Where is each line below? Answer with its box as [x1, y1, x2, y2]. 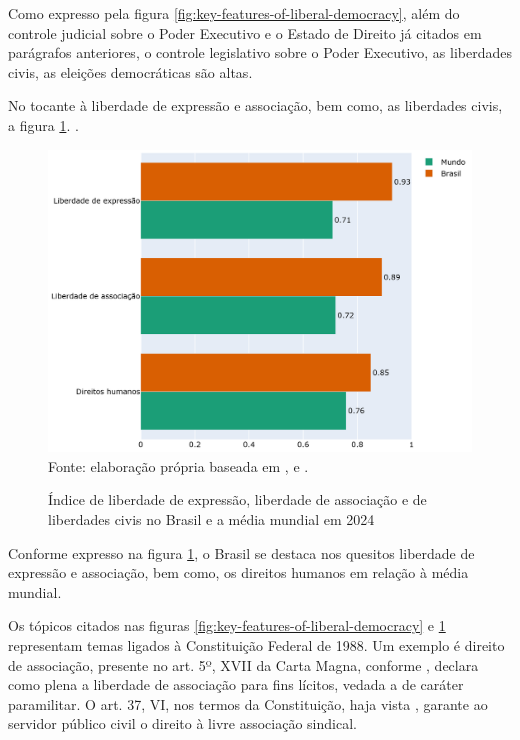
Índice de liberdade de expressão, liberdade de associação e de [48, 489, 427, 510]
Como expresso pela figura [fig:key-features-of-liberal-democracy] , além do [8, 3, 460, 23]
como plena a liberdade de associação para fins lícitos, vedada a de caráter [8, 674, 464, 695]
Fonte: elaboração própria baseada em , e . [48, 455, 309, 476]
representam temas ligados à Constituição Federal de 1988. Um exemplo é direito [8, 634, 505, 655]
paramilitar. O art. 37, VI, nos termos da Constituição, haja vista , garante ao [8, 693, 488, 714]
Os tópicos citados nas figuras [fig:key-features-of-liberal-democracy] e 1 [8, 615, 446, 636]
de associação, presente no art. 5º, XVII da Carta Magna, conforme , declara [8, 654, 479, 675]
